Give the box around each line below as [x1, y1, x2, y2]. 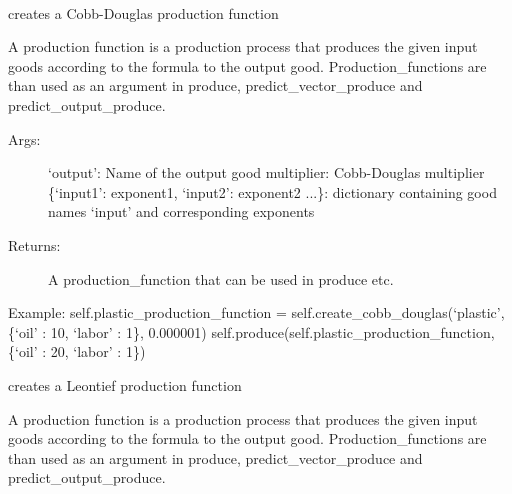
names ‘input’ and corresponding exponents [48, 201, 315, 222]
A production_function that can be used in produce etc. [48, 268, 394, 289]
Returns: [8, 234, 61, 255]
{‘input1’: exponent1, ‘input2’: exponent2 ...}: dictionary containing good [48, 181, 497, 202]
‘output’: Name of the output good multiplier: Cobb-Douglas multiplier [48, 162, 485, 183]
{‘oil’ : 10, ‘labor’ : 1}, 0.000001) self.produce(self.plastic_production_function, [8, 321, 495, 342]
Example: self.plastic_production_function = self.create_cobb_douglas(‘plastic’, [8, 302, 505, 323]
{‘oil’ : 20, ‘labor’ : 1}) [8, 341, 146, 362]
